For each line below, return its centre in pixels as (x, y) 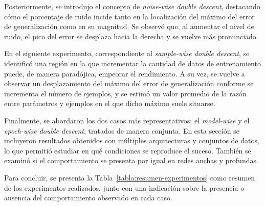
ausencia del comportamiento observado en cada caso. (88, 198)
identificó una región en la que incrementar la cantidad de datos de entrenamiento (132, 63)
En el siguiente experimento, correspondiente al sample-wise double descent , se (127, 53)
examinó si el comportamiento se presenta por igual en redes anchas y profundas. (131, 160)
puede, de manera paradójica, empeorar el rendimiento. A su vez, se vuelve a (125, 73)
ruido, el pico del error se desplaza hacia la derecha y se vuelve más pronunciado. (131, 36)
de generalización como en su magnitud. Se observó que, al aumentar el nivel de (129, 26)
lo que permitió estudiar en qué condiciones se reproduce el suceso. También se (128, 150)
